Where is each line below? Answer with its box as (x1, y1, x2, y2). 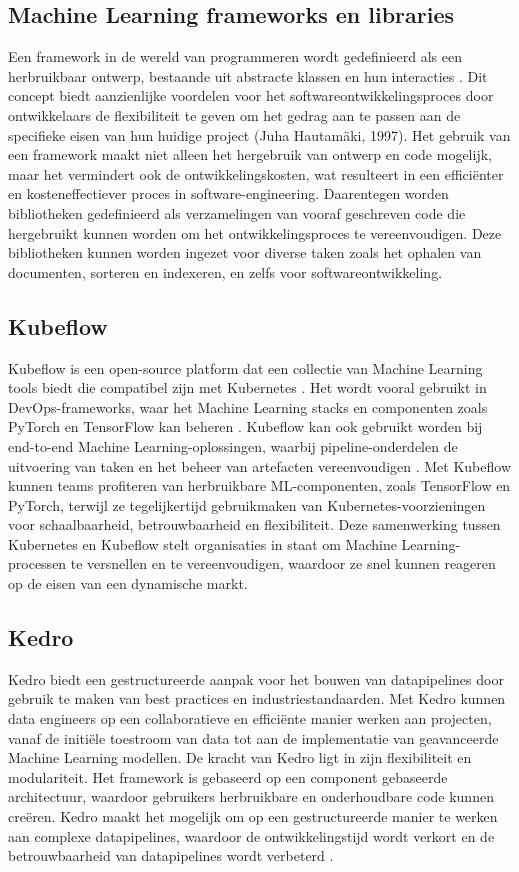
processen (8, 553, 67, 574)
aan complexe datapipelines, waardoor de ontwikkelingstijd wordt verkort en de (8, 825, 495, 846)
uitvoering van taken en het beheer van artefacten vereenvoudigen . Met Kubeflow (8, 455, 512, 476)
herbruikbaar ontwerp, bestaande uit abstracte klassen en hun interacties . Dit (8, 65, 488, 86)
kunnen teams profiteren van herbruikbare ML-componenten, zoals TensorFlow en (8, 475, 511, 496)
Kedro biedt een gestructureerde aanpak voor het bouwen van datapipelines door (8, 668, 504, 689)
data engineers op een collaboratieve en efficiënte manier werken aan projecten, (8, 708, 492, 729)
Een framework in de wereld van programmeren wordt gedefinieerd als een (8, 46, 463, 67)
